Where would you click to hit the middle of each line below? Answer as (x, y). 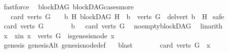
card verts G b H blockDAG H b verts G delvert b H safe (117, 16)
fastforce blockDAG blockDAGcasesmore (69, 6)
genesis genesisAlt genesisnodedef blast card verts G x (107, 45)
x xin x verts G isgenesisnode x (59, 35)
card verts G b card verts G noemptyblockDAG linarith (113, 26)
